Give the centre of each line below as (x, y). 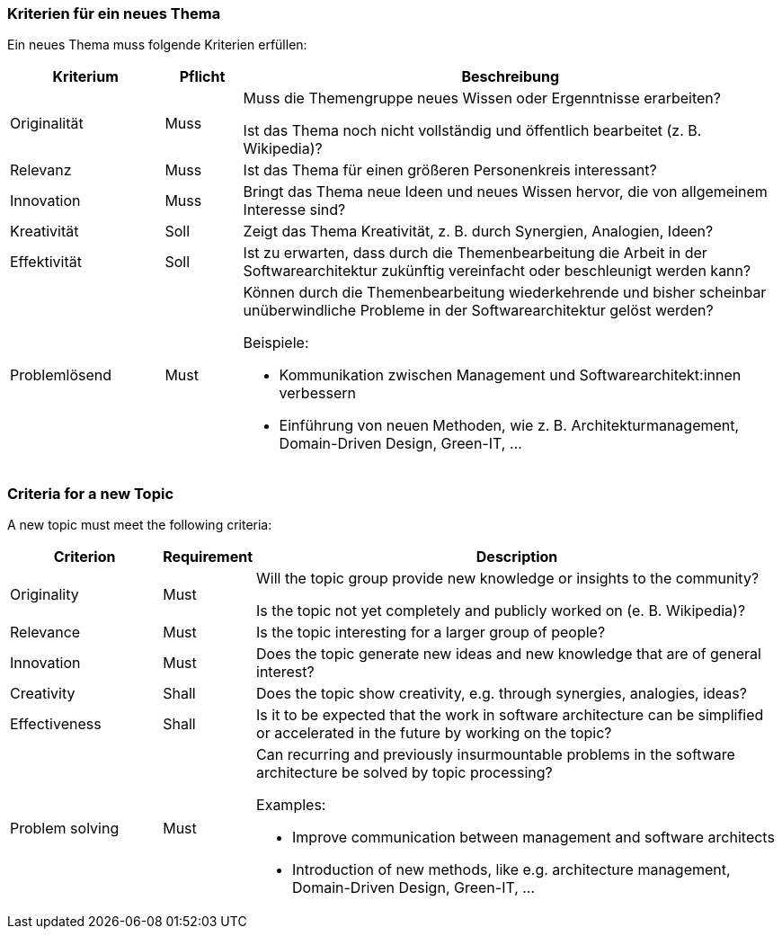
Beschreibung (511, 77)
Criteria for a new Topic (91, 493)
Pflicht (202, 77)
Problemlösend (61, 375)
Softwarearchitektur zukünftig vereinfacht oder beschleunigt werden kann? (497, 271)
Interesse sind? (294, 210)
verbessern (317, 393)
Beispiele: (276, 343)
